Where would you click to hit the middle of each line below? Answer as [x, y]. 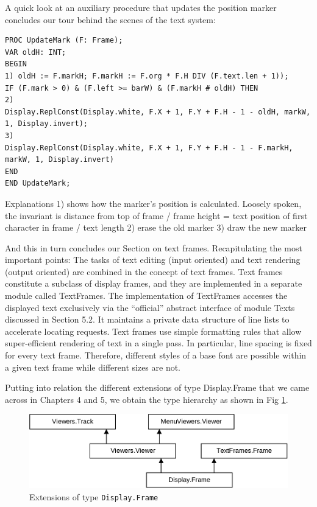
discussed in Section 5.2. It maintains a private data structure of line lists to [147, 319]
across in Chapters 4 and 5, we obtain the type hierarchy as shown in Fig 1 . [147, 399]
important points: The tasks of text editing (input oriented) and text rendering [153, 260]
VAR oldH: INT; [36, 52]
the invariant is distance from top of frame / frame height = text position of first [156, 215]
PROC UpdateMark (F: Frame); [64, 40]
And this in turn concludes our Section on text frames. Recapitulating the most [154, 247]
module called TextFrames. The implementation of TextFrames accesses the [146, 295]
